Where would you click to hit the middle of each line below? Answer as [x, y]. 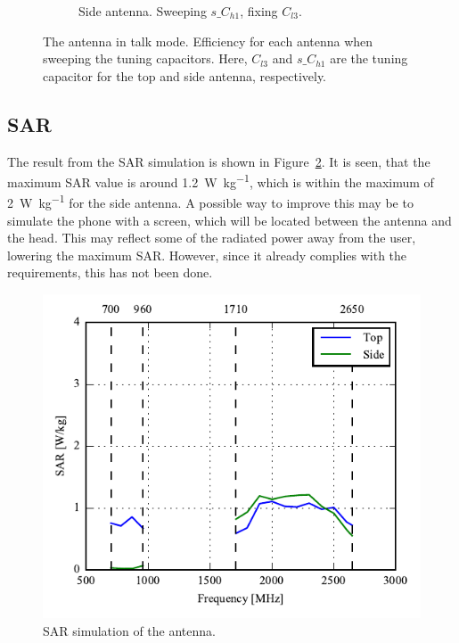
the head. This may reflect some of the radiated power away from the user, [212, 238]
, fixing [259, 11]
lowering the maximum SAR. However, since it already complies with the [207, 255]
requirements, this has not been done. [110, 272]
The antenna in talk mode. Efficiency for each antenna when [208, 41]
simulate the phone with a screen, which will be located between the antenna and [229, 220]
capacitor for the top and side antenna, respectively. [185, 75]
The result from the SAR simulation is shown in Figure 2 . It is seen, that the [219, 161]
